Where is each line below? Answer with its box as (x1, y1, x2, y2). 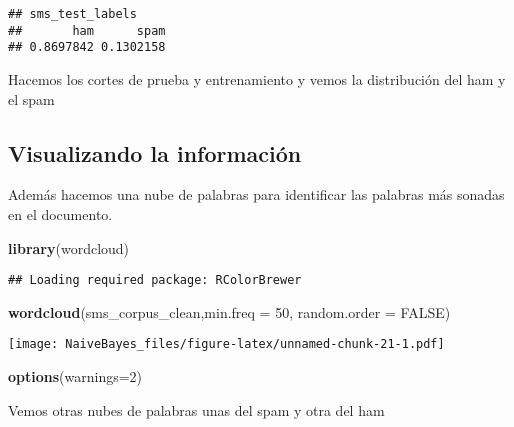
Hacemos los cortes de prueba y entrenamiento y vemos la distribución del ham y (8, 68, 506, 89)
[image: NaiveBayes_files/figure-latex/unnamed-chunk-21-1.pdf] (8, 337, 445, 352)
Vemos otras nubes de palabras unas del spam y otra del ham (8, 399, 385, 420)
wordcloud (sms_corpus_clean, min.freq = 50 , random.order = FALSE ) (8, 301, 451, 322)
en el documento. (8, 203, 113, 224)
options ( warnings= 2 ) (8, 366, 143, 387)
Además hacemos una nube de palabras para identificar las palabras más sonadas (8, 184, 505, 205)
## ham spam (8, 23, 166, 38)
